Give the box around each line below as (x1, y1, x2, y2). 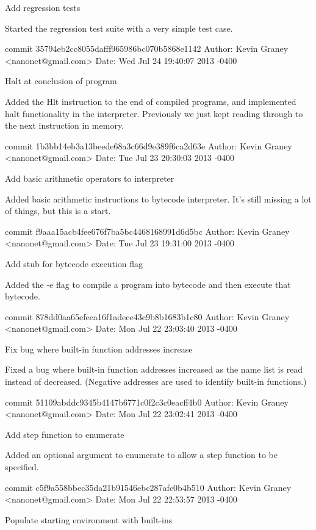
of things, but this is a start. (5, 204, 111, 217)
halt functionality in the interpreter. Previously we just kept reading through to (5, 107, 303, 120)
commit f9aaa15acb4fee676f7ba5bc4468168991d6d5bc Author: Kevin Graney (5, 224, 290, 237)
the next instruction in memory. (5, 119, 124, 132)
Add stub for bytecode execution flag (5, 257, 143, 270)
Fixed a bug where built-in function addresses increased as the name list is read (5, 363, 303, 376)
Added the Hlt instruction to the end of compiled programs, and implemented (5, 95, 296, 107)
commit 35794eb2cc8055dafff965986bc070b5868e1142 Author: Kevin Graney (5, 42, 289, 55)
